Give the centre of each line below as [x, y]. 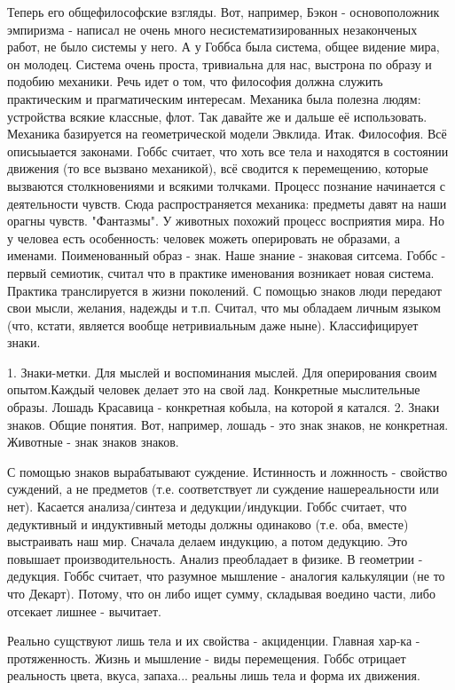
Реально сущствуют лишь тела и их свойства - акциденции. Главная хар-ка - [214, 641]
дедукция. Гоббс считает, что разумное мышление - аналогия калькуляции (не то [226, 576]
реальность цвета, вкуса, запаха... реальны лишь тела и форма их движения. [214, 675]
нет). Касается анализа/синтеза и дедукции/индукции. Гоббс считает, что [207, 507]
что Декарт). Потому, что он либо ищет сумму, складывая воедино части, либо [221, 593]
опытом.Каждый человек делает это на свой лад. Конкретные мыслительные [214, 389]
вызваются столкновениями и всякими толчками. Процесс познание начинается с [226, 185]
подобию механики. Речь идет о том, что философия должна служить [195, 81]
